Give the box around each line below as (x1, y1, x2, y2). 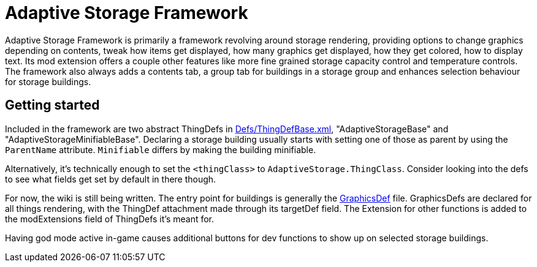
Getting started (5, 97, 100, 113)
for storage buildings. (5, 76, 91, 87)
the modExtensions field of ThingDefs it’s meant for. (5, 213, 215, 224)
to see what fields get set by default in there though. (5, 173, 216, 184)
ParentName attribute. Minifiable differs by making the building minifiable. (5, 144, 316, 155)
